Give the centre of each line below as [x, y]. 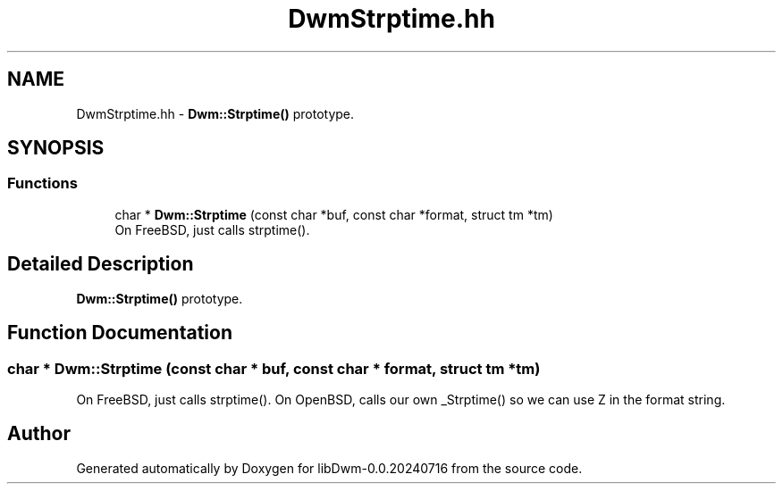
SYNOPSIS [56, 148]
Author [39, 434]
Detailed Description [101, 264]
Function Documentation [120, 333]
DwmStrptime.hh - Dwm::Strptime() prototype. [215, 113]
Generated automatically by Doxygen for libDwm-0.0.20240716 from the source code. [329, 468]
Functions [42, 183]
